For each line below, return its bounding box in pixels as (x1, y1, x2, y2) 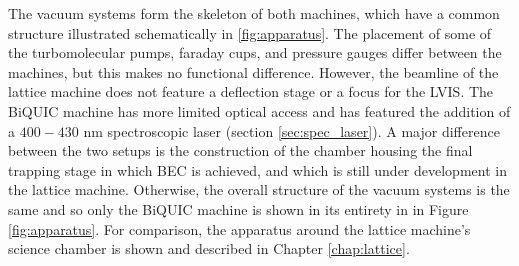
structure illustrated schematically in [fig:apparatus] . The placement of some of (8, 22, 492, 43)
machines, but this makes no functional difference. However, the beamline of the (8, 61, 499, 82)
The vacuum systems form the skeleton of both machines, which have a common (8, 3, 500, 23)
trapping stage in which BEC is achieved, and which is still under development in (8, 159, 507, 180)
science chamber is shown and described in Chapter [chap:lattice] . (8, 238, 410, 259)
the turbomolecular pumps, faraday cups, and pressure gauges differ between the (8, 42, 502, 63)
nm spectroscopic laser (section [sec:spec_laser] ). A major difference (83, 120, 500, 141)
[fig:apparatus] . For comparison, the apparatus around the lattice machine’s (8, 218, 471, 239)
